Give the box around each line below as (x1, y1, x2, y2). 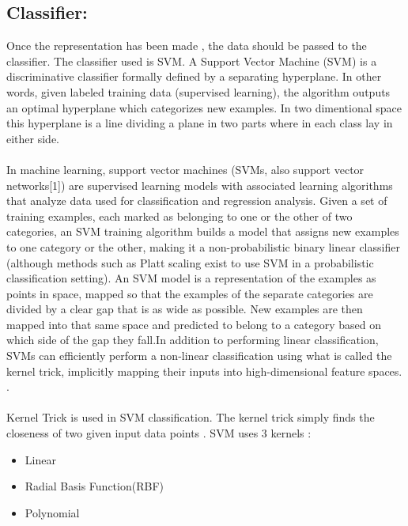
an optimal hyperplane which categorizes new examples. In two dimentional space (6, 99, 402, 115)
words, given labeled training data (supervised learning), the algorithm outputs (6, 83, 391, 100)
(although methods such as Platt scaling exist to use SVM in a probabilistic (6, 254, 374, 271)
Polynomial (25, 504, 80, 520)
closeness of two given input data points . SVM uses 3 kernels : (6, 425, 312, 441)
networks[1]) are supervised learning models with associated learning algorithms (6, 176, 393, 193)
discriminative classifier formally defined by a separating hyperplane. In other (6, 68, 382, 85)
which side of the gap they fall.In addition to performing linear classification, (6, 331, 379, 348)
